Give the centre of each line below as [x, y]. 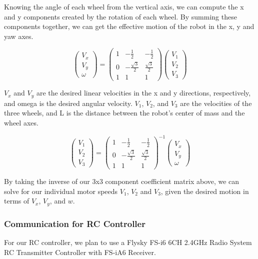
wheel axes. [21, 123]
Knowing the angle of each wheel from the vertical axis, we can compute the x [124, 6]
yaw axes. [19, 36]
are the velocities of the [216, 103]
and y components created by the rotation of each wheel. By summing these [120, 16]
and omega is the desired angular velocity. [68, 103]
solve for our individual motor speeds [61, 191]
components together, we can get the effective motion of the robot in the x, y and [129, 26]
